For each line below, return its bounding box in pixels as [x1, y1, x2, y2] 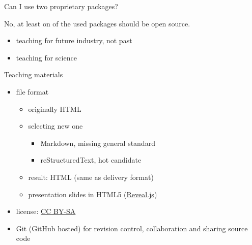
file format [16, 86, 49, 97]
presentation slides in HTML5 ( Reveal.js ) [28, 189, 157, 199]
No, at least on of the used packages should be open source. [4, 18, 190, 28]
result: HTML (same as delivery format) [28, 171, 154, 182]
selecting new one [28, 120, 83, 131]
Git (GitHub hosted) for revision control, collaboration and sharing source [16, 223, 248, 233]
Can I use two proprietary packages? [4, 1, 118, 11]
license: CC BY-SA [16, 206, 76, 217]
